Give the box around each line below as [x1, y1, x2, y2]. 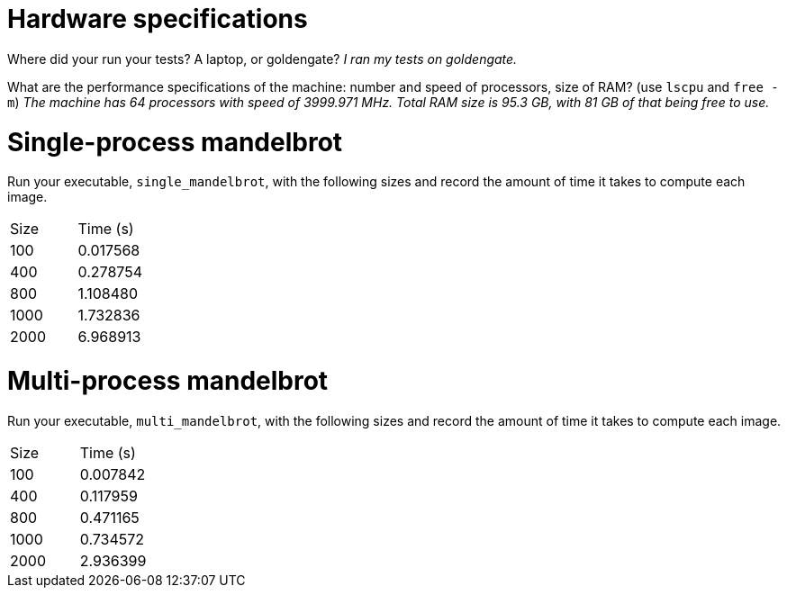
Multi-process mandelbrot [7, 365, 329, 396]
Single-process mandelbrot [7, 126, 343, 158]
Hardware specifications [7, 4, 308, 34]
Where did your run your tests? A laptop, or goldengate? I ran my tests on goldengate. [7, 50, 518, 67]
